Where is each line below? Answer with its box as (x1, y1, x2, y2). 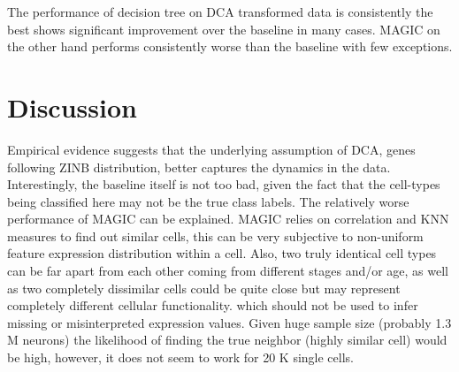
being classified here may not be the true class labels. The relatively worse (7, 192, 409, 210)
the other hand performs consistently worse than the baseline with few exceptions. (7, 37, 453, 56)
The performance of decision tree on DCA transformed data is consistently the (7, 3, 433, 20)
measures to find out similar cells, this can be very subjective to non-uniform (7, 226, 424, 245)
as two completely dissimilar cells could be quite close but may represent (7, 278, 401, 297)
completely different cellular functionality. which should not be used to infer (7, 296, 418, 315)
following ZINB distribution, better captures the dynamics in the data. (7, 157, 391, 176)
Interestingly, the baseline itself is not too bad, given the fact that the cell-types (7, 175, 440, 194)
